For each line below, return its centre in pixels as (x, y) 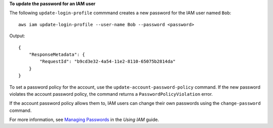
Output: (17, 36)
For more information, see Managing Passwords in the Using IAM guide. (84, 120)
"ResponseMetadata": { (57, 54)
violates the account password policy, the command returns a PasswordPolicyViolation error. (111, 94)
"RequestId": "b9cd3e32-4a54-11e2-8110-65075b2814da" (108, 61)
